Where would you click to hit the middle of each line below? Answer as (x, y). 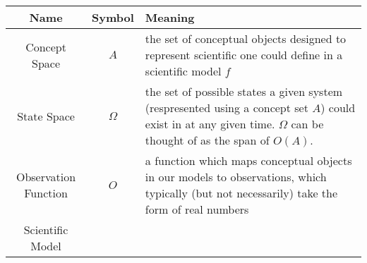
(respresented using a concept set (227, 108)
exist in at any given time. (210, 124)
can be (307, 124)
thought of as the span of (207, 140)
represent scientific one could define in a (244, 55)
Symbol (113, 17)
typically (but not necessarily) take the (241, 193)
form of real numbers (197, 209)
